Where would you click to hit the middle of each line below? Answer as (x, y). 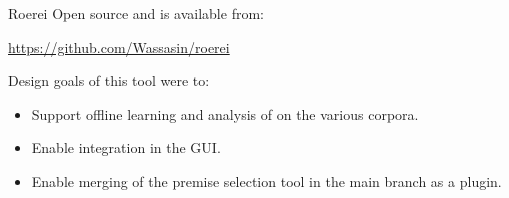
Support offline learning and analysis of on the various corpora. (225, 113)
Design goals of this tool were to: (109, 80)
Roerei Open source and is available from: (136, 13)
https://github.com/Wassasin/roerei (119, 46)
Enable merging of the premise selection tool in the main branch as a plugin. (266, 180)
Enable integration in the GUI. (126, 147)
